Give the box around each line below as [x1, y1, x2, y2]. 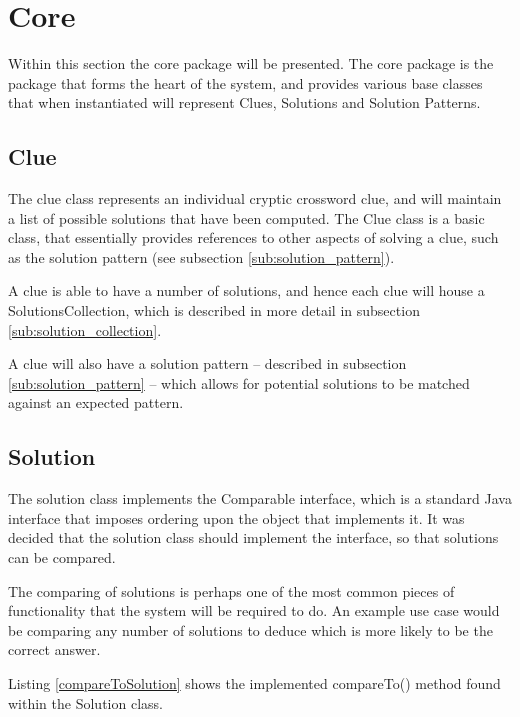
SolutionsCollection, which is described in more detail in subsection [8, 300, 420, 321]
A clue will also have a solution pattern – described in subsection [8, 353, 407, 374]
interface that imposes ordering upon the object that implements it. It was [8, 507, 465, 528]
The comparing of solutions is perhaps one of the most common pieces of [8, 580, 455, 601]
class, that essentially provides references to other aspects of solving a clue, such [8, 227, 499, 248]
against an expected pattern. [8, 392, 184, 413]
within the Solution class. [8, 692, 163, 713]
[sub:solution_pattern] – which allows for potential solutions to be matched [8, 372, 470, 393]
